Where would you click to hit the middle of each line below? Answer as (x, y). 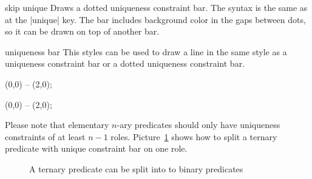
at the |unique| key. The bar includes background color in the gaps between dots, (155, 19)
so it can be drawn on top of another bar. (82, 31)
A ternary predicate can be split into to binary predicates (136, 168)
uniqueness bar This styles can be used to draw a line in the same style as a (146, 51)
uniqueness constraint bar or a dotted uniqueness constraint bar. (125, 63)
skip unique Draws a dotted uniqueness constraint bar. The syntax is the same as (156, 7)
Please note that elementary (57, 125)
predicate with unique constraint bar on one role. (96, 148)
